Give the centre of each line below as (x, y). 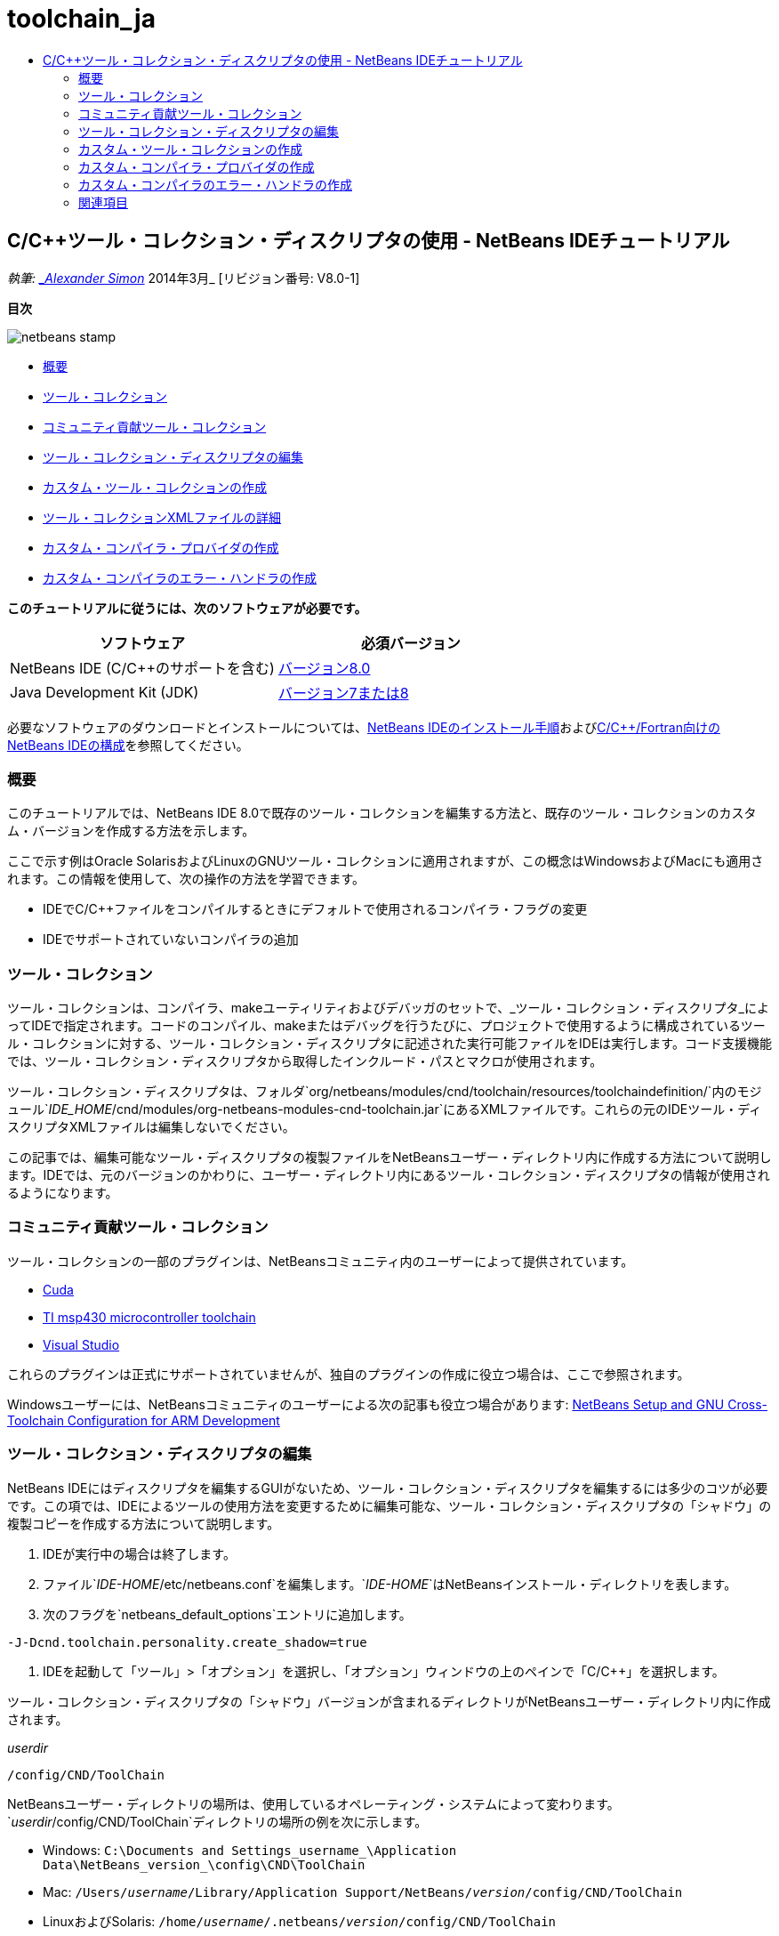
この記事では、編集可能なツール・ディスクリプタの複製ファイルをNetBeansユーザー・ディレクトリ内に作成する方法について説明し (389, 1158)
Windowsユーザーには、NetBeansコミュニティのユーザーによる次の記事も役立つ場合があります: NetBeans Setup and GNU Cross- (388, 1404)
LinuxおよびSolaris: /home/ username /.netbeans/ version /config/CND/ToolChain (300, 1921)
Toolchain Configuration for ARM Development (144, 1420)
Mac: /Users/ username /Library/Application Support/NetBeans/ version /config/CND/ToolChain (363, 1892)
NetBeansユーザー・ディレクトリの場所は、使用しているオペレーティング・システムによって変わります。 (313, 1803)
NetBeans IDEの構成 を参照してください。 (128, 745)
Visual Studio (81, 1344)
